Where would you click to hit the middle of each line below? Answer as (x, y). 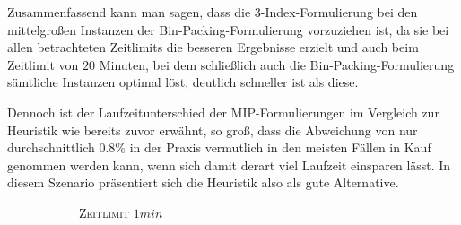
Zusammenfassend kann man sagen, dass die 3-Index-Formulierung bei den (213, 12)
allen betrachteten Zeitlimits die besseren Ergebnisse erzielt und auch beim (213, 47)
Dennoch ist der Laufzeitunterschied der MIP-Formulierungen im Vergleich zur (223, 112)
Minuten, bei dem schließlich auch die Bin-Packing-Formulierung (277, 64)
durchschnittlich (51, 147)
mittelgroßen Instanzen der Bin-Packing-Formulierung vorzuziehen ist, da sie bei (228, 29)
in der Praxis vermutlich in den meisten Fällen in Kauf (280, 147)
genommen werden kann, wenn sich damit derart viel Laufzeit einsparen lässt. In (229, 164)
